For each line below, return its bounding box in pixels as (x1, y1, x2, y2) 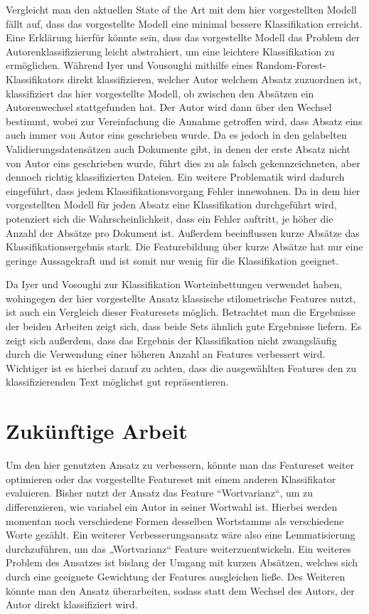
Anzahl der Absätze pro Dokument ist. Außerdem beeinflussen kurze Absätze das (6, 225, 360, 240)
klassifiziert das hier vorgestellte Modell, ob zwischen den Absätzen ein (6, 85, 314, 100)
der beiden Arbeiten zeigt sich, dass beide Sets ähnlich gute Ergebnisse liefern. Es (6, 319, 362, 334)
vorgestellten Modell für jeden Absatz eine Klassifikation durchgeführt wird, (6, 197, 337, 212)
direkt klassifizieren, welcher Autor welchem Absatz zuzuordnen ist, (67, 71, 362, 86)
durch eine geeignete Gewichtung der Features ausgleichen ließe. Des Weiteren (6, 568, 346, 583)
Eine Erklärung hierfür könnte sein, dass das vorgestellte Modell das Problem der (6, 30, 360, 45)
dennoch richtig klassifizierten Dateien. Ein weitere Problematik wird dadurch (6, 169, 345, 184)
